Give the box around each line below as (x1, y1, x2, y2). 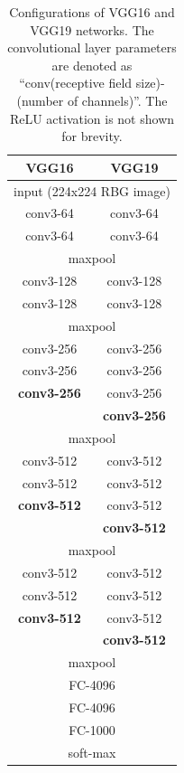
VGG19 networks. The (30, 20, 154, 39)
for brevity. (61, 127, 123, 146)
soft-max (68, 742, 116, 761)
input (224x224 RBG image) (14, 181, 170, 200)
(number (16, 90, 64, 109)
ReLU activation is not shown (9, 108, 175, 127)
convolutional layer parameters (7, 38, 177, 57)
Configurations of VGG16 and (9, 3, 175, 21)
